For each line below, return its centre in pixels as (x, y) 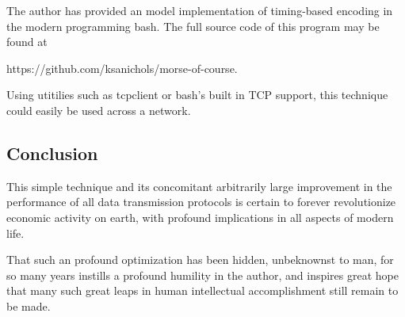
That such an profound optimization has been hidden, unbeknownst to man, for (200, 260)
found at (27, 42)
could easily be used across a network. (99, 110)
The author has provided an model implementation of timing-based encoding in (200, 10)
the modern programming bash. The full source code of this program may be (193, 26)
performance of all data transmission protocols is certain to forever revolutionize (201, 202)
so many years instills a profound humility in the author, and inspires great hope (202, 275)
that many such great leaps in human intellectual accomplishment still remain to (202, 290)
